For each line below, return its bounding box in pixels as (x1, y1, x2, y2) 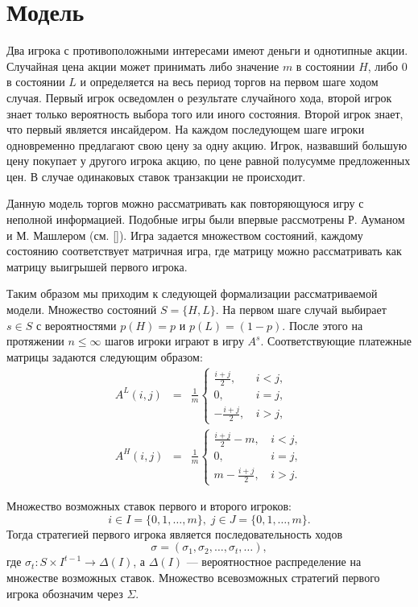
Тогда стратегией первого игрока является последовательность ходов (6, 525, 343, 542)
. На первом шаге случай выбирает (215, 301, 387, 318)
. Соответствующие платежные (260, 332, 412, 349)
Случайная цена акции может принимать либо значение (6, 57, 279, 74)
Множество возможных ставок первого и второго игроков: (6, 498, 292, 514)
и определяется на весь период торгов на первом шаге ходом (80, 73, 379, 90)
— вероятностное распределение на (186, 553, 362, 570)
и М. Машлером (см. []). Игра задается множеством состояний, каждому (6, 226, 363, 243)
